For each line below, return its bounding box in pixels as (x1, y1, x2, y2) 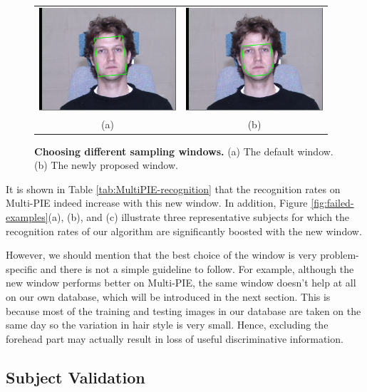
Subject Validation (6, 366, 145, 388)
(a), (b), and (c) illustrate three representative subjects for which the (48, 210, 350, 225)
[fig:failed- (311, 195, 354, 210)
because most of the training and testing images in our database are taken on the (6, 303, 361, 318)
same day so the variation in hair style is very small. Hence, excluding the (6, 317, 329, 332)
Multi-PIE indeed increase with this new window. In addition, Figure (6, 195, 308, 210)
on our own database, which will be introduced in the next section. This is (6, 289, 331, 304)
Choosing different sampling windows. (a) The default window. (34, 143, 334, 158)
